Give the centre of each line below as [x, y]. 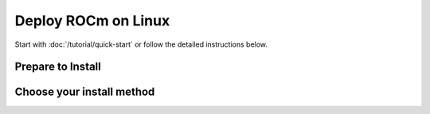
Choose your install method [85, 92]
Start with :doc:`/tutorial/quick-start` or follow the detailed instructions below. [141, 44]
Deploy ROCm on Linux [92, 21]
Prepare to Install [58, 67]
